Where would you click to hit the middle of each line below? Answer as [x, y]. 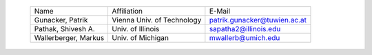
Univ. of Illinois [136, 29]
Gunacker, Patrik [61, 20]
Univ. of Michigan [140, 38]
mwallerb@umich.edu [245, 38]
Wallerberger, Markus [69, 38]
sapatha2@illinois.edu [245, 29]
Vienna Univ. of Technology [157, 20]
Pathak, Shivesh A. [65, 29]
